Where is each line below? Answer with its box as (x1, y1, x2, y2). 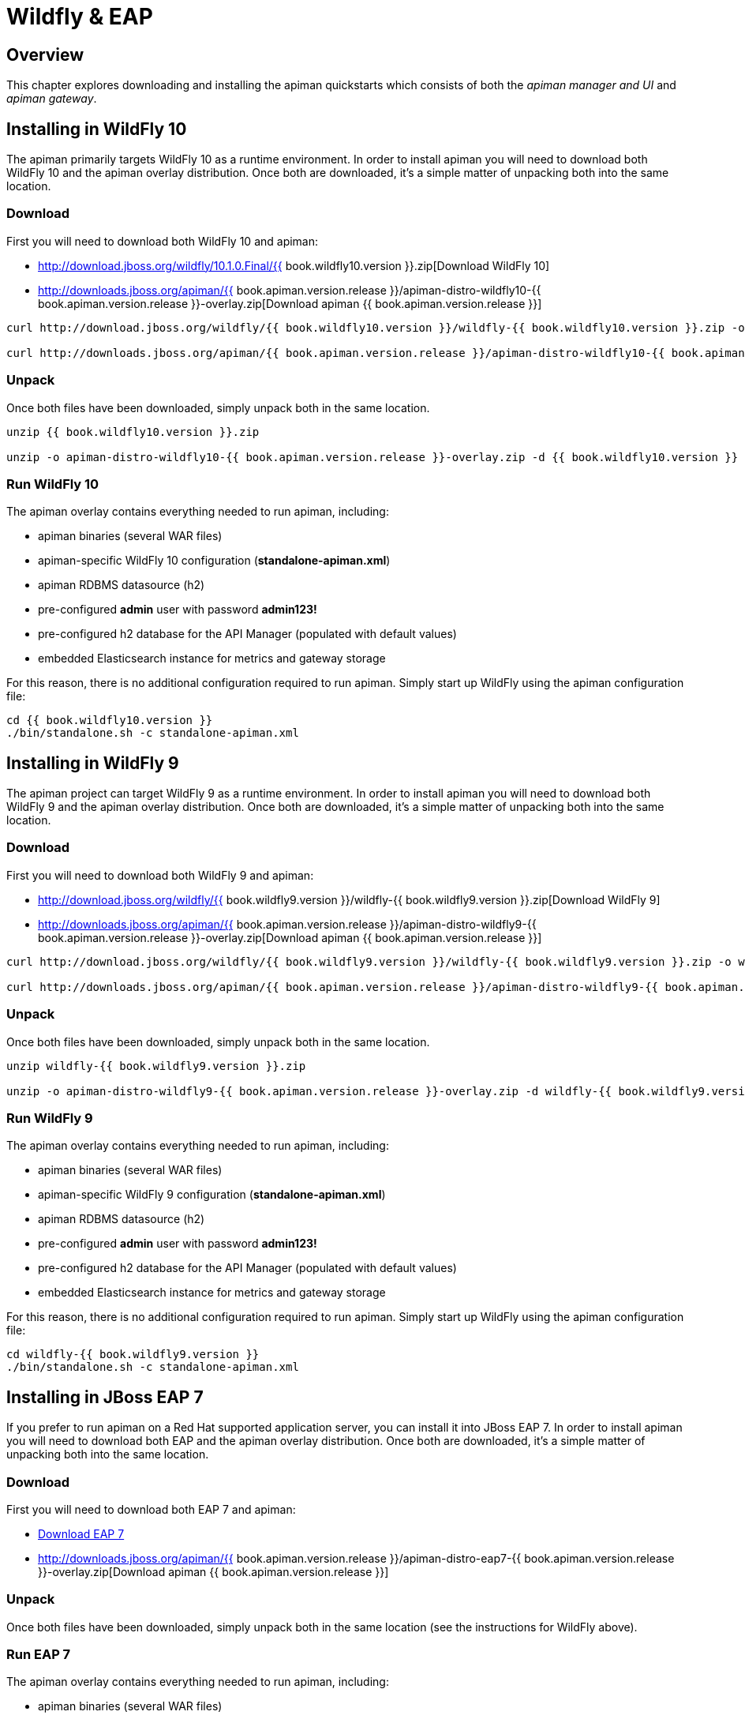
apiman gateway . (6, 92, 97, 106)
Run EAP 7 (6, 1646, 71, 1663)
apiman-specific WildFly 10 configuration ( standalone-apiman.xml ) (38, 554, 391, 568)
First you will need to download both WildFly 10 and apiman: (6, 234, 319, 248)
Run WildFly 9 (6, 1109, 93, 1126)
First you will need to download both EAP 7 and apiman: (6, 1502, 296, 1516)
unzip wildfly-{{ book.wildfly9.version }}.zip (6, 1059, 306, 1072)
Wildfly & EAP (6, 3, 153, 30)
